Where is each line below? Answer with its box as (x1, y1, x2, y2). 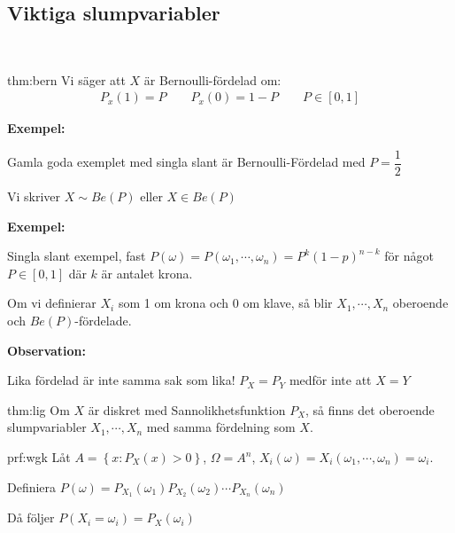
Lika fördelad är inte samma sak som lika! (7, 371, 235, 389)
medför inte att (289, 371, 372, 389)
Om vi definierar (7, 294, 96, 312)
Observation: (7, 341, 87, 359)
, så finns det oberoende (305, 400, 435, 419)
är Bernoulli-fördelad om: (143, 70, 281, 89)
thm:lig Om (7, 400, 70, 419)
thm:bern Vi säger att (7, 70, 126, 89)
